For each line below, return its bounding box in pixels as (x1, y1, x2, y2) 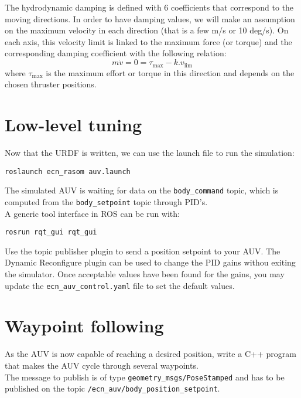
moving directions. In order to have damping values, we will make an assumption (5, 12, 295, 25)
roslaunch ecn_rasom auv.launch (5, 167, 131, 176)
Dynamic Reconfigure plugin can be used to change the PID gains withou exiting (5, 256, 296, 268)
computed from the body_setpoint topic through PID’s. (5, 195, 208, 207)
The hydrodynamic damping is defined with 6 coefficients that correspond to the (5, 1, 294, 13)
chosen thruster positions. (5, 78, 97, 90)
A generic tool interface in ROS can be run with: (5, 207, 180, 219)
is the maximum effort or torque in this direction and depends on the (46, 66, 295, 79)
